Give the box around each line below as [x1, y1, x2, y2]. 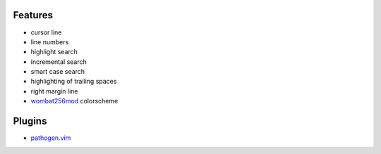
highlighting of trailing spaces [30, 77, 117, 86]
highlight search [30, 48, 78, 56]
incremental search [30, 57, 87, 66]
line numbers [30, 37, 69, 46]
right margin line [30, 86, 78, 95]
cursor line [30, 28, 62, 37]
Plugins [13, 115, 47, 127]
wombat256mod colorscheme [30, 97, 119, 105]
